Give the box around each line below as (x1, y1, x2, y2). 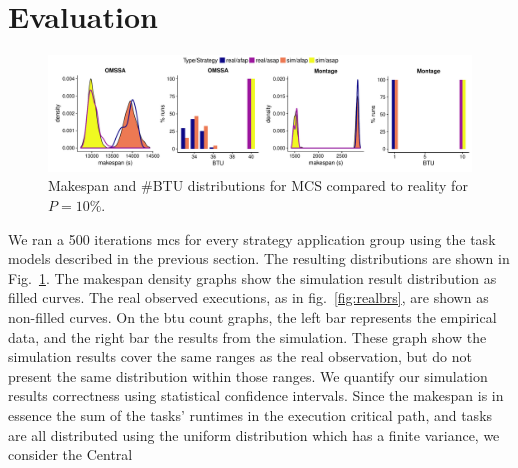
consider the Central (8, 444, 133, 465)
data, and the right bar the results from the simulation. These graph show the (8, 326, 487, 347)
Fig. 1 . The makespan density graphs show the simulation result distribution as (8, 267, 497, 288)
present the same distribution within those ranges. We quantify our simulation (8, 365, 488, 386)
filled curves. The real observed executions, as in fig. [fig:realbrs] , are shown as (8, 287, 489, 308)
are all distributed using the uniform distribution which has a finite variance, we (8, 424, 500, 445)
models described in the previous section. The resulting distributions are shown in (8, 248, 510, 269)
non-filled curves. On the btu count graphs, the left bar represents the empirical (8, 307, 497, 328)
